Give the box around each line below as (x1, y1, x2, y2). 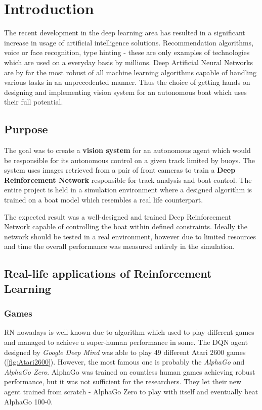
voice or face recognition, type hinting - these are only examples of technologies (4, 47, 250, 58)
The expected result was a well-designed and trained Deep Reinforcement (4, 211, 232, 222)
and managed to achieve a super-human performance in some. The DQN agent (4, 337, 248, 347)
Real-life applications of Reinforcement (4, 266, 212, 281)
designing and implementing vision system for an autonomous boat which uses (4, 86, 247, 97)
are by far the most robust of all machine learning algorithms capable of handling (4, 67, 257, 77)
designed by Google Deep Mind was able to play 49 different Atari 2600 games (4, 346, 246, 357)
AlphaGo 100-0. (4, 396, 53, 406)
